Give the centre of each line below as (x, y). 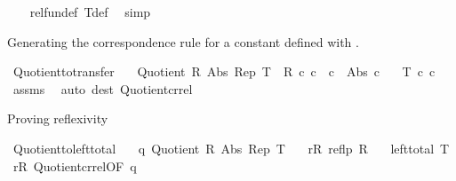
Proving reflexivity (58, 118)
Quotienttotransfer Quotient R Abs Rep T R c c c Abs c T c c (224, 71)
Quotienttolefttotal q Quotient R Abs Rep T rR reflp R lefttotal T (231, 148)
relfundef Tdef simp (90, 12)
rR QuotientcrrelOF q (75, 165)
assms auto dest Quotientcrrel (103, 88)
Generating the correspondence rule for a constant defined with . (183, 41)
